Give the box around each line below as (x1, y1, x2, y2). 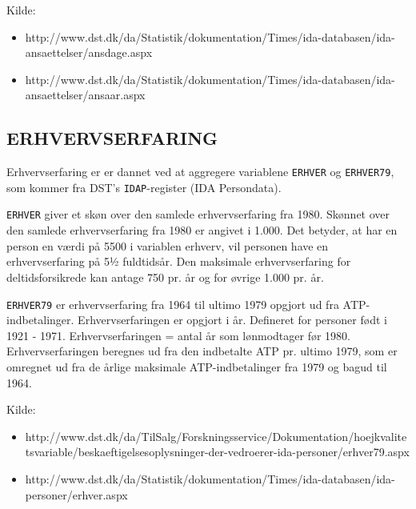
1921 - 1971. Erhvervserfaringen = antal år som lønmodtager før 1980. (6, 327, 350, 343)
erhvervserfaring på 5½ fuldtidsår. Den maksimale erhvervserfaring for (6, 253, 351, 270)
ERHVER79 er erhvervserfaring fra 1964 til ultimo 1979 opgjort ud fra (6, 295, 339, 312)
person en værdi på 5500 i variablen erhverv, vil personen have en (6, 237, 329, 254)
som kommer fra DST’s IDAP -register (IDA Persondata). (6, 178, 282, 195)
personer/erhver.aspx (25, 486, 128, 503)
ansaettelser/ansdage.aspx (25, 44, 153, 61)
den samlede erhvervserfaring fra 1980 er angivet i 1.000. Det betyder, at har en (6, 222, 398, 238)
